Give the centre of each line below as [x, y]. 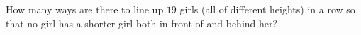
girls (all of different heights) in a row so [267, 9]
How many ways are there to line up [85, 9]
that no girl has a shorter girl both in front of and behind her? [142, 23]
